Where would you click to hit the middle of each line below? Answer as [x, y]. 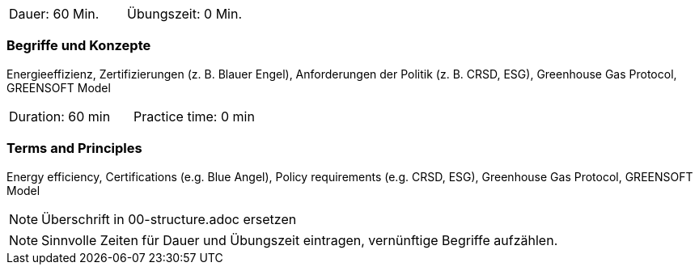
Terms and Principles [74, 148]
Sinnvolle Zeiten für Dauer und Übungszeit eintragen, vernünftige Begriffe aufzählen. [300, 240]
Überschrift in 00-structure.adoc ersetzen [169, 219]
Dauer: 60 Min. [54, 14]
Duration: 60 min [60, 116]
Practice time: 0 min [194, 116]
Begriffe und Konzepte [79, 46]
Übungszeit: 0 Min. [185, 14]
